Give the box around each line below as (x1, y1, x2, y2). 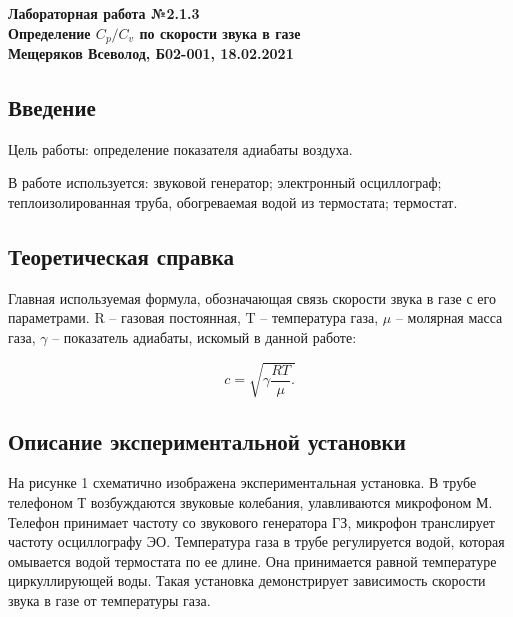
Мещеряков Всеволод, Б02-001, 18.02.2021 (8, 43, 294, 64)
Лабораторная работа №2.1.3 (8, 3, 200, 23)
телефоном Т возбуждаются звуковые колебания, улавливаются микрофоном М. (8, 491, 493, 512)
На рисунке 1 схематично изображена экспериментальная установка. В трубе (8, 472, 477, 493)
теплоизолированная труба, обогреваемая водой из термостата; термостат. (8, 192, 458, 213)
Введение (8, 92, 96, 123)
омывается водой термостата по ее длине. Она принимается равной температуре (8, 550, 497, 571)
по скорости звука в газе (139, 22, 301, 43)
